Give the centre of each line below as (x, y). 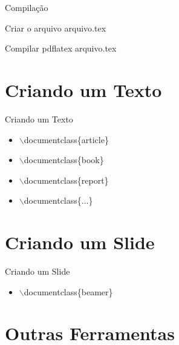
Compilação (27, 7)
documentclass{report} (66, 180)
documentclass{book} (64, 160)
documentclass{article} (66, 139)
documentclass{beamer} (68, 291)
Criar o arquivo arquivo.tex (56, 28)
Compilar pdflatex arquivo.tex (61, 48)
